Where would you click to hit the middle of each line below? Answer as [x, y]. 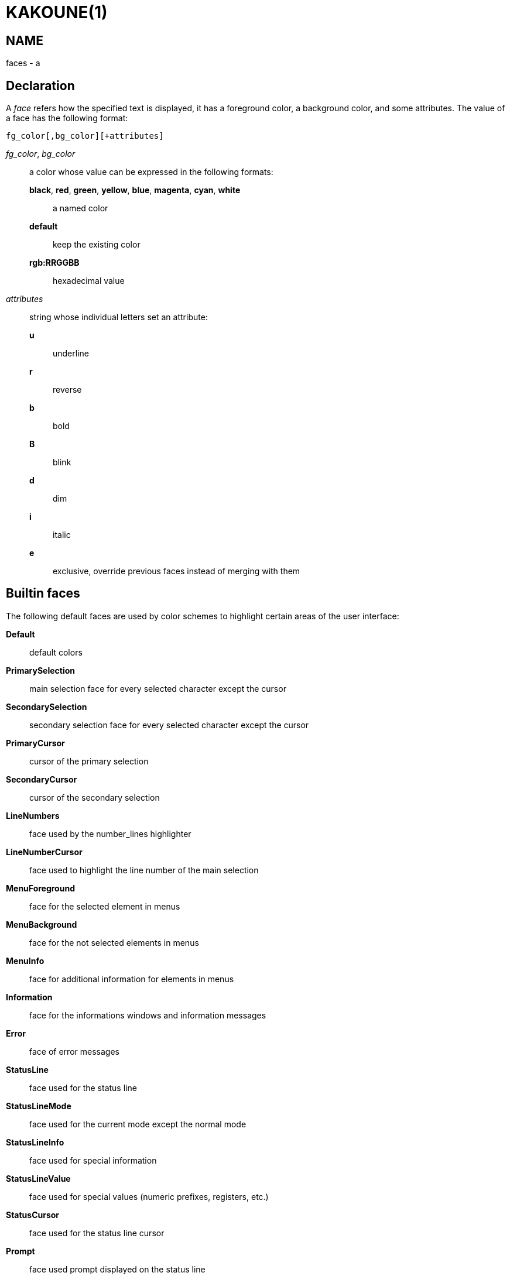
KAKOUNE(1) [57, 12]
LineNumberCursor [44, 852]
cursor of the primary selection [89, 761]
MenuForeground [40, 888]
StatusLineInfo [35, 1142]
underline [71, 354]
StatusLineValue [38, 1178]
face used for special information [93, 1160]
